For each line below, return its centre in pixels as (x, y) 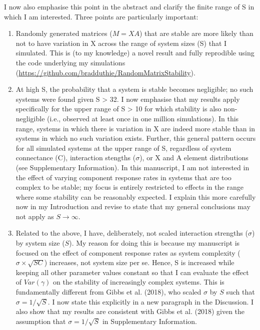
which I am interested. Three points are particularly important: (101, 16)
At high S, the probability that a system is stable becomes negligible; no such (134, 89)
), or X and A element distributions (194, 158)
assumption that (41, 321)
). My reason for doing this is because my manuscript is (154, 243)
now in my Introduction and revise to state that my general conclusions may (133, 206)
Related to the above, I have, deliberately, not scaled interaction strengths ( (132, 233)
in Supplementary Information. (150, 321)
